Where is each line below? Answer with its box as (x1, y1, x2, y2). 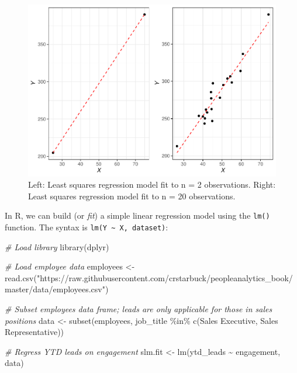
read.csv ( (5, 271, 37, 284)
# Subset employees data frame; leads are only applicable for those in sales (5, 303, 272, 315)
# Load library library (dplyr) (5, 240, 109, 253)
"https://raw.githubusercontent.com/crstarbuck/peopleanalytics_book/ (36, 271, 293, 284)
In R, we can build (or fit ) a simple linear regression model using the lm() (5, 209, 270, 222)
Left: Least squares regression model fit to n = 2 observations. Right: (28, 178, 276, 191)
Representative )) (5, 326, 64, 338)
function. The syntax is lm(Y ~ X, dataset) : (5, 220, 168, 233)
